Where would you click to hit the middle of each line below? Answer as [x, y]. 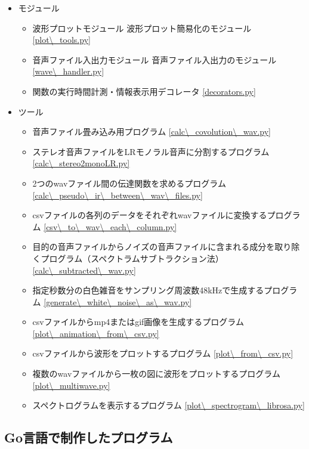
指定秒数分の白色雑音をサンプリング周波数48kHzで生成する [148, 290]
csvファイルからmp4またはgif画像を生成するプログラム [138, 322]
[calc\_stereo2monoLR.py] [81, 163]
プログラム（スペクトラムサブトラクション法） [132, 258]
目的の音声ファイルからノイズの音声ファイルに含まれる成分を [154, 247]
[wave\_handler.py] [68, 71]
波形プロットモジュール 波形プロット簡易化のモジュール [142, 28]
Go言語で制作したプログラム [89, 437]
